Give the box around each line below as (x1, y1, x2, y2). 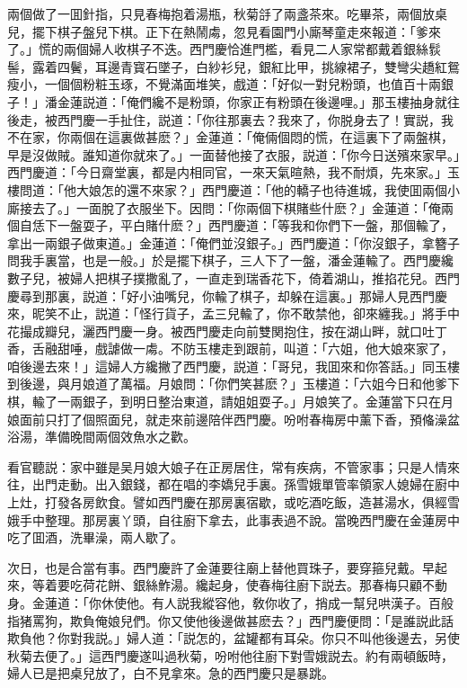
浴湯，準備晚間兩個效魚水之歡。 (7, 427, 196, 446)
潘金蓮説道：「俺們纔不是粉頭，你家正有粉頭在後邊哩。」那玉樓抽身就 (44, 92, 447, 111)
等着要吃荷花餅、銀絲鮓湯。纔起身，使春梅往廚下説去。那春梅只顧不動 (31, 576, 447, 594)
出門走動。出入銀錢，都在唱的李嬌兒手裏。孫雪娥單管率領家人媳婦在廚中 (31, 475, 460, 494)
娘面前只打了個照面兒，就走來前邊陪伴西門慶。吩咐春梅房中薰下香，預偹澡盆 (7, 409, 460, 428)
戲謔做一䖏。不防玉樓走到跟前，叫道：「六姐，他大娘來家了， (94, 339, 454, 358)
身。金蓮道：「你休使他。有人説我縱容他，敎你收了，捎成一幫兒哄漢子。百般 (7, 594, 454, 612)
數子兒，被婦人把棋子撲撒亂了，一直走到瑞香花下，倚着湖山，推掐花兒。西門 (7, 268, 460, 287)
